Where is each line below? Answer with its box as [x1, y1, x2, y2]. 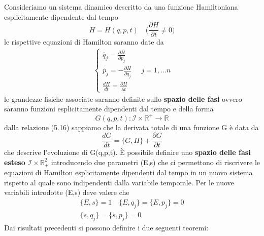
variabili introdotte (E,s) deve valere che [4, 187, 129, 198]
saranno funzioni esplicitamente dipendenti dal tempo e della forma [4, 103, 214, 114]
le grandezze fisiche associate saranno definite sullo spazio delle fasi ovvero [4, 93, 242, 104]
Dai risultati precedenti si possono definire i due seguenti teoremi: [4, 222, 209, 232]
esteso [4, 156, 25, 167]
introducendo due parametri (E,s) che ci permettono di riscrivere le [51, 156, 260, 167]
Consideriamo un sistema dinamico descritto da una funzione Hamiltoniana [4, 2, 238, 12]
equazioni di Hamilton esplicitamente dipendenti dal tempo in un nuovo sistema [4, 167, 253, 178]
